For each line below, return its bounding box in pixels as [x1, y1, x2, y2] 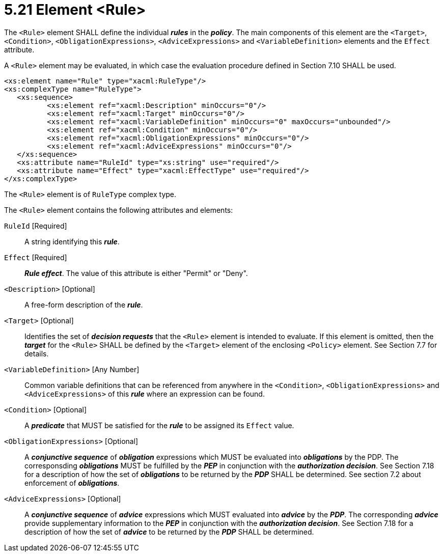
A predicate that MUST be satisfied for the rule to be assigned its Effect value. [24, 421, 294, 430]
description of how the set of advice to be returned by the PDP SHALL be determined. [24, 527, 314, 536]
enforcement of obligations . [24, 478, 120, 487]
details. [24, 349, 49, 358]
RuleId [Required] [4, 221, 67, 230]
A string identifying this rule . [24, 237, 120, 246]
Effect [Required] [4, 253, 67, 262]
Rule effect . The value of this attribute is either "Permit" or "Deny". [24, 268, 248, 277]
